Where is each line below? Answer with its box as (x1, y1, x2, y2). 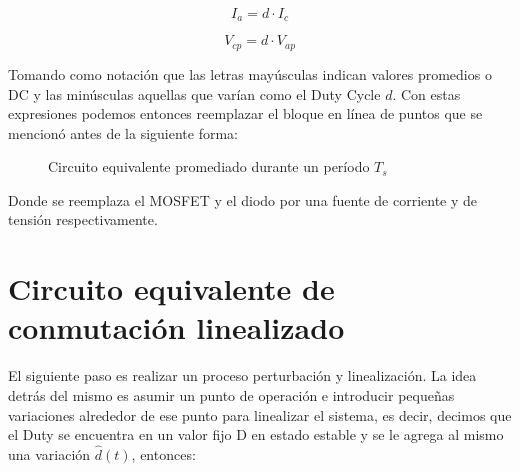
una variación (8, 443, 91, 464)
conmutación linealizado (8, 307, 345, 348)
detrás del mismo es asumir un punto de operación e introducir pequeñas (8, 384, 455, 405)
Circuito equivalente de (8, 268, 335, 309)
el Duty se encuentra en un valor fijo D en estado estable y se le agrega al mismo (8, 424, 504, 445)
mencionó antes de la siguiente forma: (8, 122, 239, 143)
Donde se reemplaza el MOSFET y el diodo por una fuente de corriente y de (8, 189, 478, 210)
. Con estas (392, 83, 461, 104)
